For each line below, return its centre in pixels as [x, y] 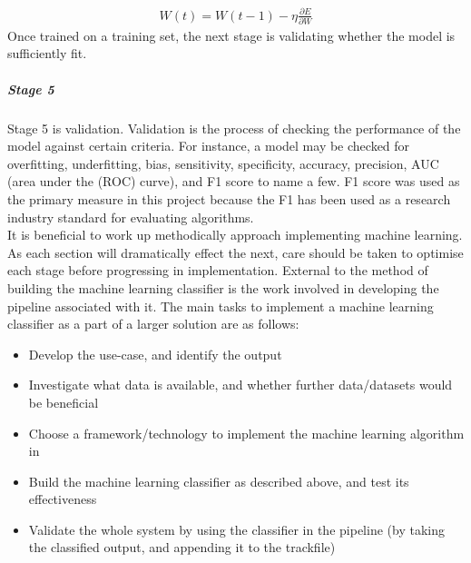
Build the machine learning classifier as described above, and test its [219, 481]
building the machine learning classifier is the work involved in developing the [223, 287]
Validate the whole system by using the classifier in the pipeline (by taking [236, 529]
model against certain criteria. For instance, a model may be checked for [209, 146]
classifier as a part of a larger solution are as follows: [153, 324]
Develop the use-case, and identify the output [155, 354]
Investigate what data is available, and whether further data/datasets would [240, 385]
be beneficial [64, 402]
